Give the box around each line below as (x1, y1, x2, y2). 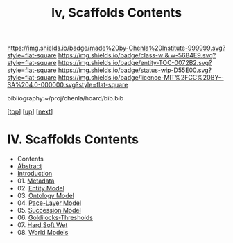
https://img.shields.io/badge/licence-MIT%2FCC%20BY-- (58, 73, 224, 82)
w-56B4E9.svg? (170, 51, 216, 60)
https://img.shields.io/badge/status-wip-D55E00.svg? (58, 66, 212, 74)
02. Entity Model (17, 184, 64, 192)
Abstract (17, 162, 42, 170)
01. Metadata (17, 177, 55, 185)
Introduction (17, 170, 53, 178)
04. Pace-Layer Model (17, 199, 82, 207)
